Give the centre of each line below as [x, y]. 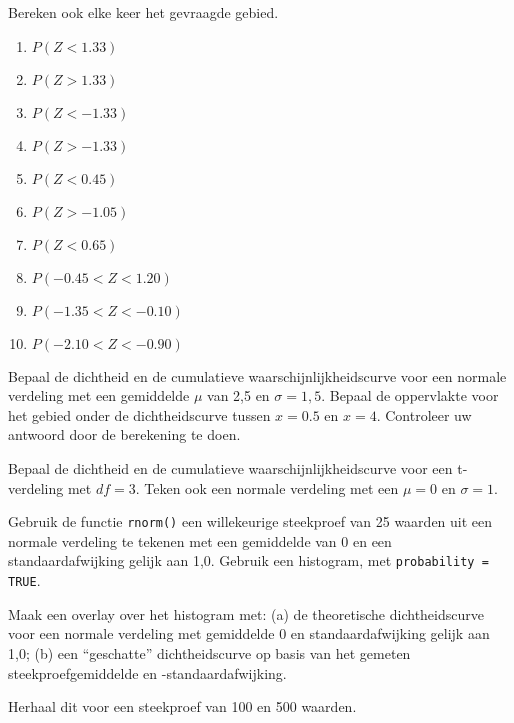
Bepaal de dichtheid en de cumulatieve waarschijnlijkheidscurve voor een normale [257, 375]
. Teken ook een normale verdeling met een [267, 487]
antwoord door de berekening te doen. [124, 434]
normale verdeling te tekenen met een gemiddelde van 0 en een [200, 540]
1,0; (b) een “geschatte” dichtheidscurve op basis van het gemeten [209, 652]
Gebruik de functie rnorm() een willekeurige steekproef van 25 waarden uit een [250, 521]
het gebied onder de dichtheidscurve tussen [139, 414]
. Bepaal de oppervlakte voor [410, 395]
